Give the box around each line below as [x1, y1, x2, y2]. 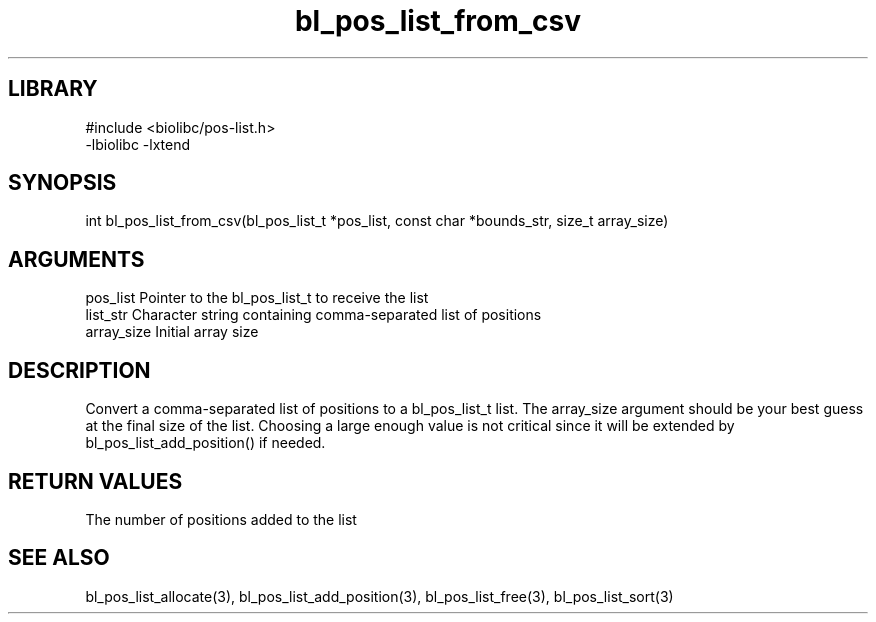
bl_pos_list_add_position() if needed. [85, 434, 326, 452]
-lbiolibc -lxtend [85, 135, 191, 153]
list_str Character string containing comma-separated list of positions [85, 306, 542, 324]
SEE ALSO [8, 545, 110, 571]
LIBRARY [8, 76, 98, 102]
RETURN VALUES [8, 468, 183, 494]
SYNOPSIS [8, 170, 117, 196]
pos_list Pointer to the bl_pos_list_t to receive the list [85, 289, 429, 307]
